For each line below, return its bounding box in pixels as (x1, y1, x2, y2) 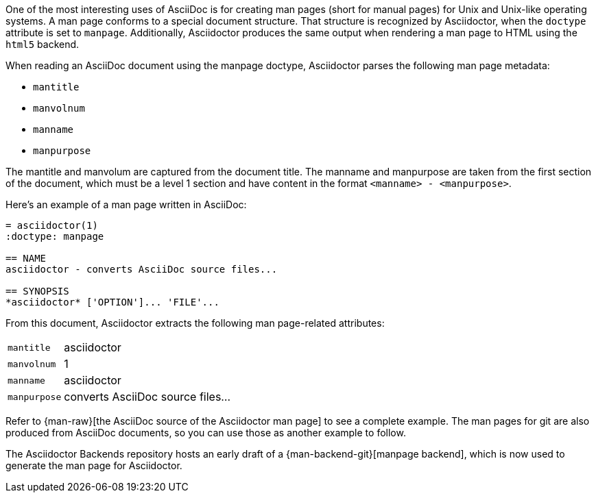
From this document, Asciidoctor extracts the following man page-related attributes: (5, 317, 385, 329)
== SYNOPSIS (5, 286, 69, 297)
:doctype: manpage (5, 231, 104, 242)
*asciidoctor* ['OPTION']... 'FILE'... (5, 297, 219, 308)
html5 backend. (5, 38, 80, 50)
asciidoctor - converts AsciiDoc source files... (5, 264, 278, 275)
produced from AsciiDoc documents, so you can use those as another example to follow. (5, 427, 406, 438)
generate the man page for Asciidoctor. (5, 460, 182, 471)
